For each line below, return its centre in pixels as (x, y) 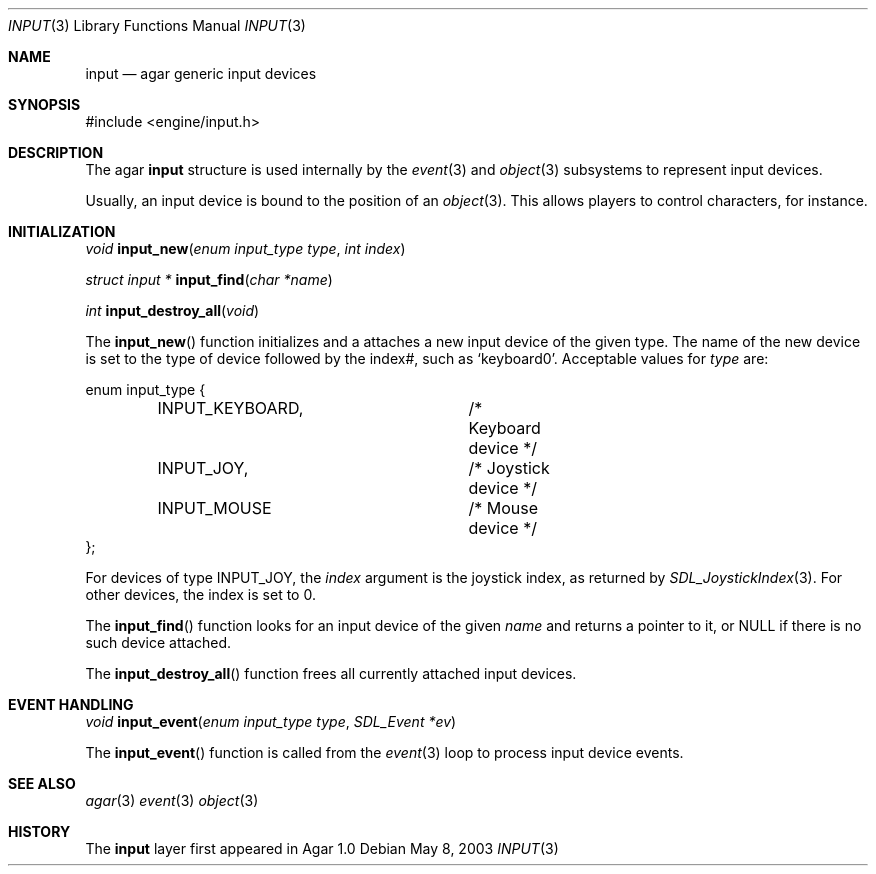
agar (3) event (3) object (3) (172, 800)
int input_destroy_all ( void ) (172, 310)
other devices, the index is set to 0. (200, 594)
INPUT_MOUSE (214, 508)
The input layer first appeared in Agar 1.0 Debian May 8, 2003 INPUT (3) (322, 848)
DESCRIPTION (56, 152)
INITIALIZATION (62, 231)
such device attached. (158, 642)
